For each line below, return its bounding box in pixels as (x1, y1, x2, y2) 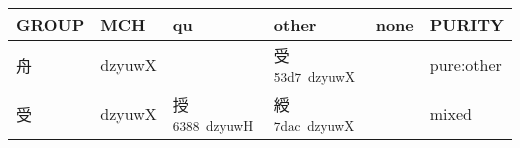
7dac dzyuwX (273, 116, 355, 135)
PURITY (429, 13, 504, 36)
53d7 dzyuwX (273, 67, 355, 86)
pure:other (429, 53, 502, 76)
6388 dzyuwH (172, 116, 254, 135)
